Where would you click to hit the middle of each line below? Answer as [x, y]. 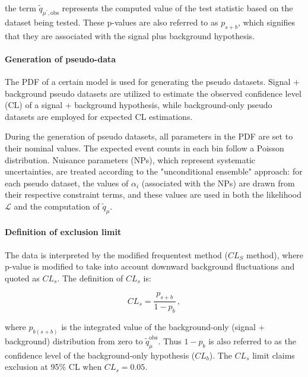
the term [20, 8]
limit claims [274, 355]
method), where [275, 254]
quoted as [22, 278]
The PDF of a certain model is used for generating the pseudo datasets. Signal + [152, 81]
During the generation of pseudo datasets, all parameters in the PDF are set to [149, 136]
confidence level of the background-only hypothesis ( [100, 355]
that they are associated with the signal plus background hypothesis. [130, 35]
